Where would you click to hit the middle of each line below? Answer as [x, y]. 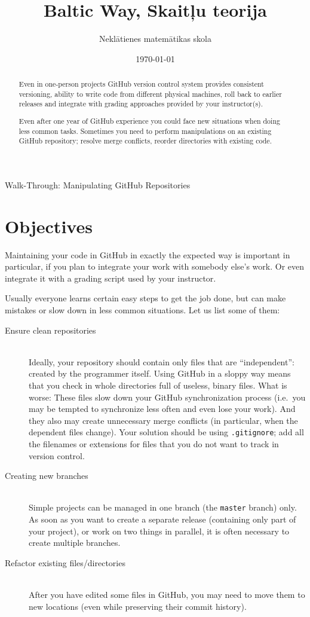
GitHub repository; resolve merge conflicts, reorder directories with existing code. [145, 141]
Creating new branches [47, 476]
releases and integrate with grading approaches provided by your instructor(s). [141, 104]
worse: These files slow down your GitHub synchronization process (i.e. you [167, 397]
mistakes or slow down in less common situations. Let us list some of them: [142, 310]
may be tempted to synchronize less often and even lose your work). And [162, 409]
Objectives [49, 226]
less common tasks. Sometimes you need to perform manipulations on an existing [145, 131]
